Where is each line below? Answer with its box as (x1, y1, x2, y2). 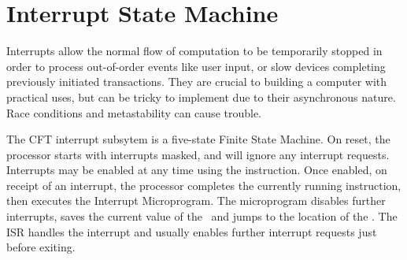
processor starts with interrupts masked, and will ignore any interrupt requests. (6, 146, 390, 162)
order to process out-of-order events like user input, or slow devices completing (6, 58, 386, 74)
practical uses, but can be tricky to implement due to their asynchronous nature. (6, 88, 396, 105)
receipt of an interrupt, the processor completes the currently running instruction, (6, 176, 401, 193)
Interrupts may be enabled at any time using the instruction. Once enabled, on (6, 162, 387, 178)
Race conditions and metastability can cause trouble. (6, 104, 262, 121)
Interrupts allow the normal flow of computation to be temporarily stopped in (6, 43, 383, 59)
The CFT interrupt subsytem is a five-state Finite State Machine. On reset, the (6, 131, 390, 147)
